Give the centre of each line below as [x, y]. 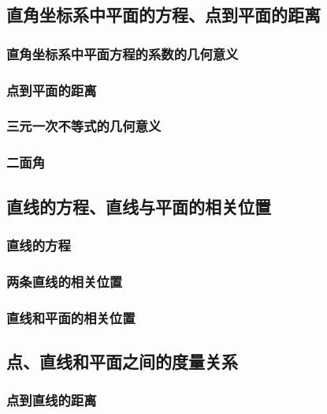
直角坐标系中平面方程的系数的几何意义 [123, 53]
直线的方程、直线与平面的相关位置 [139, 206]
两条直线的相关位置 [65, 281]
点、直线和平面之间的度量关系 [122, 361]
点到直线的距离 [52, 400]
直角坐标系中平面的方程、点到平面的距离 [163, 15]
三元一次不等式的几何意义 [84, 126]
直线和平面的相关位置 [71, 317]
